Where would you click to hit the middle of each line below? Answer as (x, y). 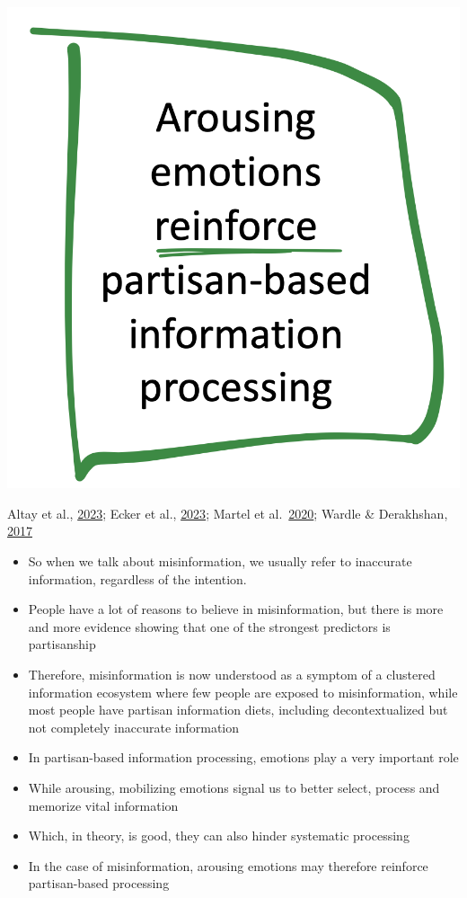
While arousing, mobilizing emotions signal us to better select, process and (234, 787)
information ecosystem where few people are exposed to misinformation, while (243, 692)
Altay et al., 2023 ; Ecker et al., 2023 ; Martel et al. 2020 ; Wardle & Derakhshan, (228, 513)
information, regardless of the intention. (137, 578)
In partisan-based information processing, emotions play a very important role (243, 757)
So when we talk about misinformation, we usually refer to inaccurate (220, 561)
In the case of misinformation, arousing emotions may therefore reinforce (228, 865)
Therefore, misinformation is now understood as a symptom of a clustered (232, 675)
